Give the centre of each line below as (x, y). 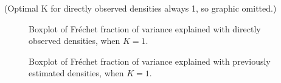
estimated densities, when (76, 73)
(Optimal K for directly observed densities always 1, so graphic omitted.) (140, 8)
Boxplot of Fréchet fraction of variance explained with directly (145, 28)
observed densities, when (75, 41)
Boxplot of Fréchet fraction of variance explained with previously (150, 61)
